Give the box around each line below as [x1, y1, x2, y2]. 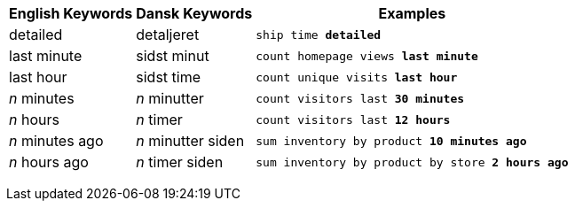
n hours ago [9, 153, 89, 171]
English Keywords [9, 4, 133, 22]
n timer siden [136, 153, 224, 171]
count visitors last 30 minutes [256, 91, 465, 105]
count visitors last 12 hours [256, 112, 451, 127]
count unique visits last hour [256, 70, 458, 84]
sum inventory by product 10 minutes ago [256, 134, 527, 148]
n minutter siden [136, 132, 245, 150]
